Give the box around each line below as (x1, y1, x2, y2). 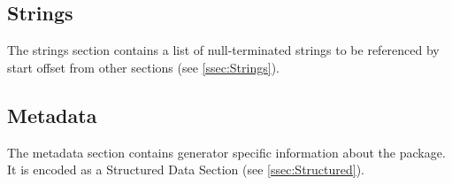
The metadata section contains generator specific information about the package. (7, 143, 446, 161)
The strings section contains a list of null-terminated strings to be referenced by (7, 41, 440, 59)
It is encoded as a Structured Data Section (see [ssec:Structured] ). (7, 160, 365, 179)
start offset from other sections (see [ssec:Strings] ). (7, 58, 280, 76)
